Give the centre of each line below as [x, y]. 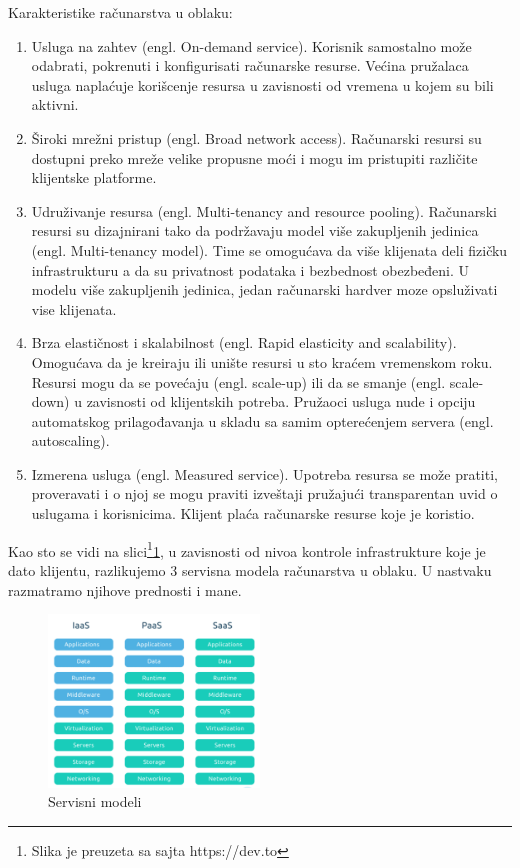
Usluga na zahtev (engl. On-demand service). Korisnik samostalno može [251, 45]
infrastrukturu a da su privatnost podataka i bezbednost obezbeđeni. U [250, 269]
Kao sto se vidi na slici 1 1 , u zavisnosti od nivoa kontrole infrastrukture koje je [247, 549]
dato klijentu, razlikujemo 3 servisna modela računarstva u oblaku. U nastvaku [250, 569]
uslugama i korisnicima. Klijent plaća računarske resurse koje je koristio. [253, 513]
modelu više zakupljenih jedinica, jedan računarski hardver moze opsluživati [264, 289]
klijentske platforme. [94, 177]
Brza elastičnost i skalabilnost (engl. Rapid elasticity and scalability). [244, 342]
